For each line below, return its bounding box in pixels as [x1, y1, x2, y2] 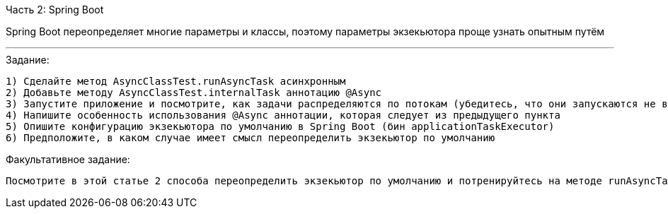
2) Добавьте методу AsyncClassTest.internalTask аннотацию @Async [6, 87, 382, 98]
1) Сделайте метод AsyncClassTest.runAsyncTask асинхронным [6, 76, 346, 87]
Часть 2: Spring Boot [6, 4, 104, 16]
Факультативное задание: [6, 153, 130, 165]
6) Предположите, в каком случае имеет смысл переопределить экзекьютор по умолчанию [6, 132, 495, 143]
